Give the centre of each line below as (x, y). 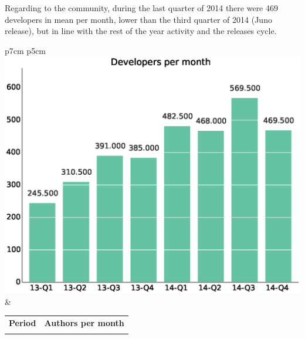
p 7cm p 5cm (26, 50)
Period (23, 322)
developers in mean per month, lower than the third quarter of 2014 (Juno (138, 19)
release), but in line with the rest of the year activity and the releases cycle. (141, 31)
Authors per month (84, 322)
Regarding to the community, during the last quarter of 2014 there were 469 (142, 8)
